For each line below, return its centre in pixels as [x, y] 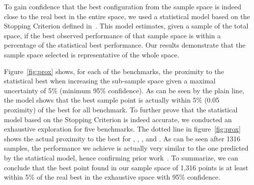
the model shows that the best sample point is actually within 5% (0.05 [112, 100]
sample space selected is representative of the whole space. [92, 54]
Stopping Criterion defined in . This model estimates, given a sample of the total [126, 26]
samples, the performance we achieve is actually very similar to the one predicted [126, 148]
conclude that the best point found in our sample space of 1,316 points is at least [126, 167]
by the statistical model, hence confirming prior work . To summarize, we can [121, 157]
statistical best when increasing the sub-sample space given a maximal [110, 81]
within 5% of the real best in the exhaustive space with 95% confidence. [112, 177]
